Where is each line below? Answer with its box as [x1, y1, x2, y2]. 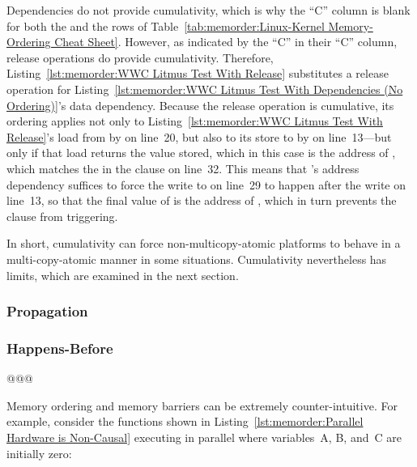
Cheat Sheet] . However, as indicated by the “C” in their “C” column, [54, 33, 398, 50]
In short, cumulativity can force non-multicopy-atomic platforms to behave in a [6, 235, 401, 252]
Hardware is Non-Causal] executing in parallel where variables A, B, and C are [6, 428, 402, 445]
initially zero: [6, 444, 72, 461]
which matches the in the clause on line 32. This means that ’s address [6, 159, 360, 176]
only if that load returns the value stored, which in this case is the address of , [6, 144, 396, 161]
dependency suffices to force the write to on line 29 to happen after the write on [6, 176, 406, 193]
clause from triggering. [6, 207, 118, 224]
